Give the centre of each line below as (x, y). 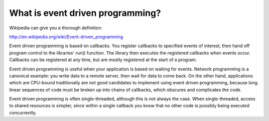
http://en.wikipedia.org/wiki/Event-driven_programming (66, 37)
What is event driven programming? (85, 13)
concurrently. (23, 113)
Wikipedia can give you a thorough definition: (56, 28)
